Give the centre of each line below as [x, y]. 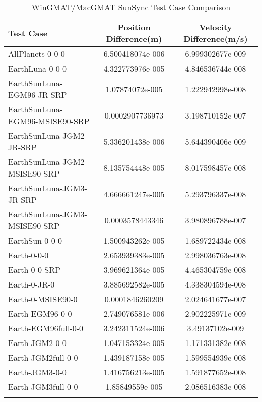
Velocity [216, 27]
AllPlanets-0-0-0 [37, 54]
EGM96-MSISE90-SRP [49, 121]
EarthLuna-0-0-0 [38, 68]
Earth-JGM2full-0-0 [43, 357]
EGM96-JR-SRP [38, 95]
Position [134, 27]
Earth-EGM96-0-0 [40, 313]
